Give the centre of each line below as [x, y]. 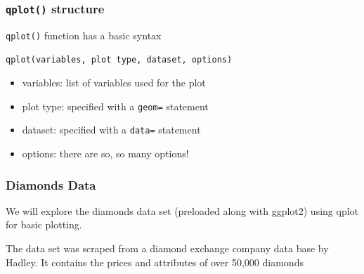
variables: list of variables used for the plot [114, 83]
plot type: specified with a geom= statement [115, 106]
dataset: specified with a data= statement [111, 130]
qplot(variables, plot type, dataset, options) [119, 60]
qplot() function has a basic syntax [84, 35]
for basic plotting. [44, 224]
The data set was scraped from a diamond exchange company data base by [167, 248]
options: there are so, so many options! [105, 153]
